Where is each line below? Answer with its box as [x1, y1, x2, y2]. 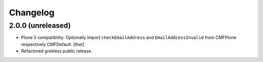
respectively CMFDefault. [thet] [21, 41, 85, 47]
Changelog [9, 7, 55, 18]
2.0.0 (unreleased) [9, 21, 71, 30]
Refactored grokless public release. [21, 48, 93, 54]
